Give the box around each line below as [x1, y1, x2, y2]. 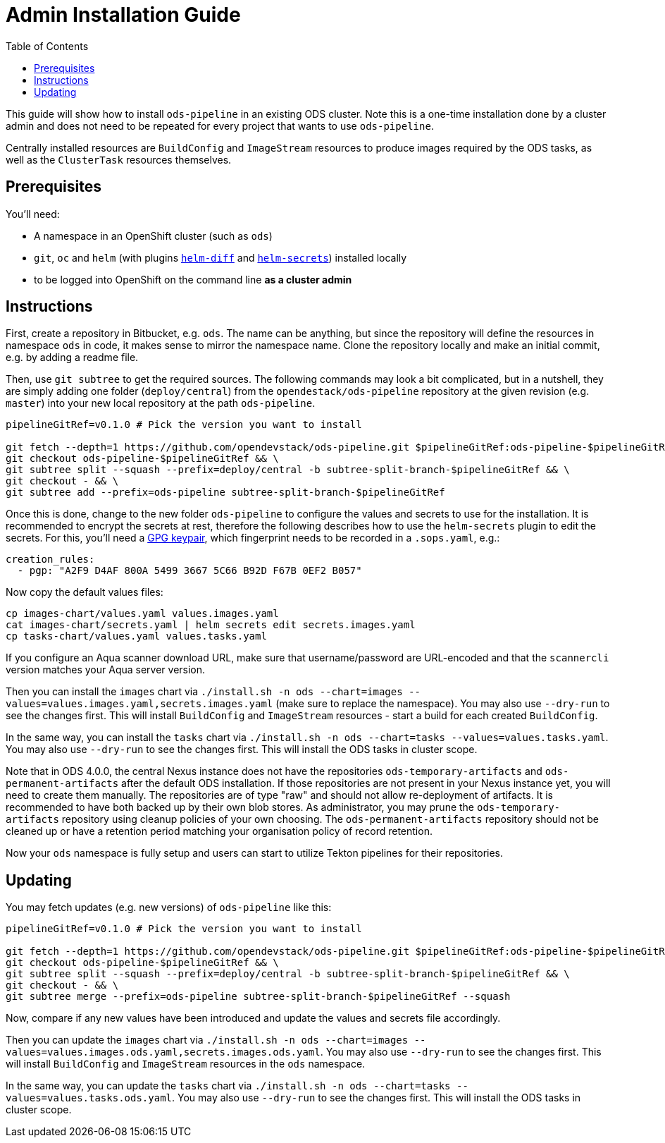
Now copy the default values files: [6, 586, 163, 599]
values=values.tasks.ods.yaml [6, 1092, 173, 1104]
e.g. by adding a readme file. [6, 351, 139, 364]
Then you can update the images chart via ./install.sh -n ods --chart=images [6, 1034, 409, 1046]
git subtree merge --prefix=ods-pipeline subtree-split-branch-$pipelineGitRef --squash [6, 991, 511, 1003]
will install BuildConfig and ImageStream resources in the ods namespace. [6, 1058, 366, 1070]
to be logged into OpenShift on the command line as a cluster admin [34, 273, 352, 286]
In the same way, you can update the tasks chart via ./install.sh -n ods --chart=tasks [6, 1080, 451, 1092]
